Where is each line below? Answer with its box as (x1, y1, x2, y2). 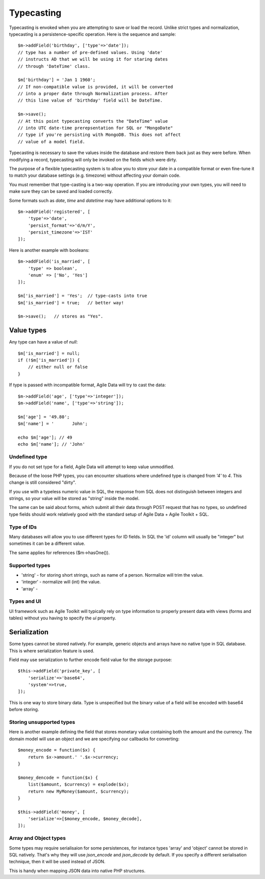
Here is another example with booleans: (9, 247, 90, 253)
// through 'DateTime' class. (18, 63, 91, 69)
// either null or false (27, 364, 88, 370)
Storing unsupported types (9, 719, 76, 726)
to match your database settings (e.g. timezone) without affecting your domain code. (9, 172, 181, 179)
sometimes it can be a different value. (9, 540, 85, 547)
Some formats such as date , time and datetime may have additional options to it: (9, 197, 172, 203)
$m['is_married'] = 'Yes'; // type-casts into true (18, 293, 147, 299)
